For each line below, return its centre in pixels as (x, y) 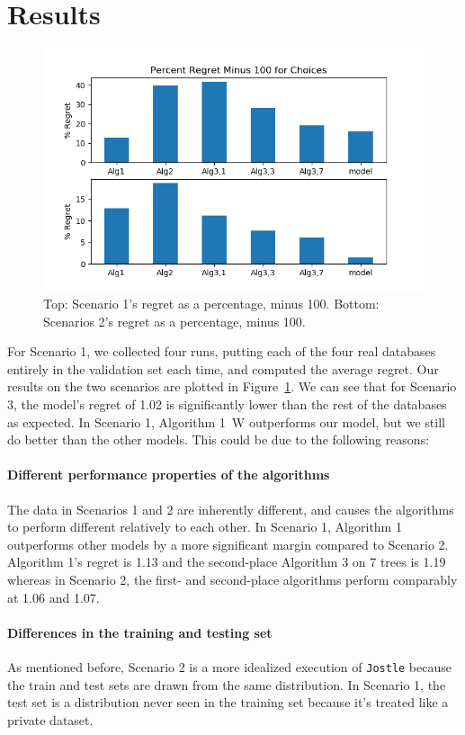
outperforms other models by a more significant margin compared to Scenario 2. (228, 544)
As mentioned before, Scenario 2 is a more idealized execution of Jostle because (229, 666)
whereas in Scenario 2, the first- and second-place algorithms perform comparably (232, 579)
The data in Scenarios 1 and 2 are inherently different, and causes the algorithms (231, 509)
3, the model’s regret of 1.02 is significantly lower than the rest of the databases (227, 404)
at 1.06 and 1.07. (54, 597)
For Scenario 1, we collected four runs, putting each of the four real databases (222, 351)
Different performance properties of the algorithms (169, 475)
